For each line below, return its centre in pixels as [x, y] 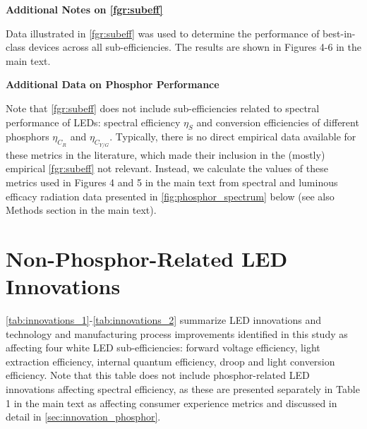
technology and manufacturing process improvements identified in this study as [177, 333]
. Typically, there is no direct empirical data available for [233, 137]
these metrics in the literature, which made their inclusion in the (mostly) [166, 154]
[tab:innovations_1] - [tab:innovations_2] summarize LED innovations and [164, 320]
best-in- [339, 33]
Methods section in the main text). [81, 210]
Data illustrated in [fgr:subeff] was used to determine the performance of [163, 33]
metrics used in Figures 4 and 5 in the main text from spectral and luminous [172, 182]
